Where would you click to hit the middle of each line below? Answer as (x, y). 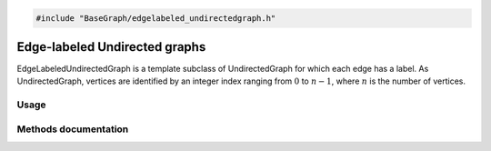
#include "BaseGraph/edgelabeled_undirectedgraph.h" (156, 18)
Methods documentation (73, 129)
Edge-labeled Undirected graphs (111, 47)
